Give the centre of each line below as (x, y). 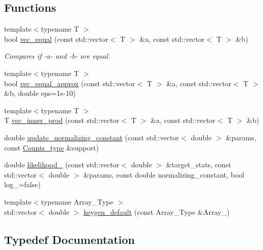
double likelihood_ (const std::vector (62, 165)
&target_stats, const (199, 165)
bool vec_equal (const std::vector (56, 39)
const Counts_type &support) (52, 147)
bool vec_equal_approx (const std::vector (70, 83)
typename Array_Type (77, 201)
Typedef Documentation (69, 239)
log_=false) (22, 184)
